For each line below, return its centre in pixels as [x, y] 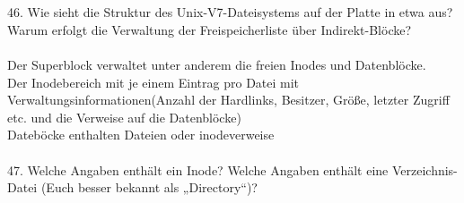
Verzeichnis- [425, 169]
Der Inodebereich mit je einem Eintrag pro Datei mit [153, 82]
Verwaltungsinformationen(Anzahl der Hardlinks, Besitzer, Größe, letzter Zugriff [228, 100]
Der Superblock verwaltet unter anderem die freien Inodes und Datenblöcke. [217, 64]
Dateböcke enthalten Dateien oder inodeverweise [141, 135]
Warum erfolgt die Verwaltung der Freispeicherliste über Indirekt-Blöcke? [210, 29]
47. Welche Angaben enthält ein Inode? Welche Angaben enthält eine [198, 169]
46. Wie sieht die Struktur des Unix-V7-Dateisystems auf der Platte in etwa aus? [230, 12]
